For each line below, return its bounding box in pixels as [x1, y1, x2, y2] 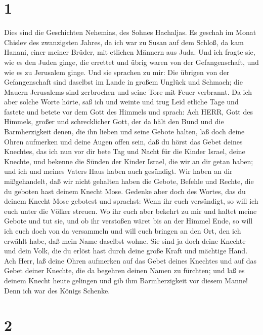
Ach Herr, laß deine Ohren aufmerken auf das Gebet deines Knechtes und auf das [4, 255, 257, 266]
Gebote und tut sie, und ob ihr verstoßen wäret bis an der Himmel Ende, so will [4, 215, 253, 226]
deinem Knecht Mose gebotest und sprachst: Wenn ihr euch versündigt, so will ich [4, 196, 258, 206]
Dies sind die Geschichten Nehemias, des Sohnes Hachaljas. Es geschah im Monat [4, 27, 256, 38]
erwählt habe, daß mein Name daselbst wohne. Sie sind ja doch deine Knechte [4, 235, 246, 246]
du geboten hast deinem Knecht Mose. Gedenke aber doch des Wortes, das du [4, 185, 246, 196]
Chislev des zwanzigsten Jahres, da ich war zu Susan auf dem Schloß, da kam [4, 36, 244, 47]
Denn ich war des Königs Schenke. [4, 285, 110, 295]
